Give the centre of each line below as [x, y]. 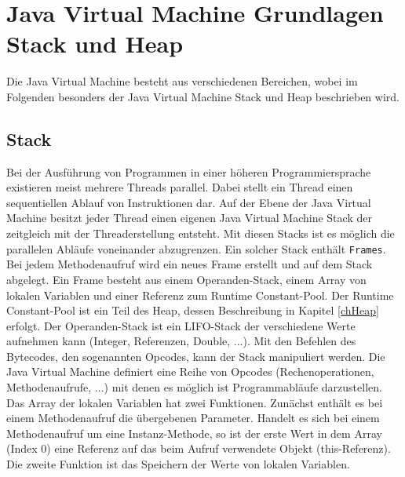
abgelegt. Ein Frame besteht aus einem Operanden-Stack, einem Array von [186, 279]
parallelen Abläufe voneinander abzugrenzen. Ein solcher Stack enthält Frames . [196, 248]
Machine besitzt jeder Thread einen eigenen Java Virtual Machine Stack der [189, 218]
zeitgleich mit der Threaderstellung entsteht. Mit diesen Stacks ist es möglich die [201, 233]
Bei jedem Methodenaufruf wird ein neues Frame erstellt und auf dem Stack [190, 264]
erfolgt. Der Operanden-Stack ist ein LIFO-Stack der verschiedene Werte [181, 325]
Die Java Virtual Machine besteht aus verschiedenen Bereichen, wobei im [182, 81]
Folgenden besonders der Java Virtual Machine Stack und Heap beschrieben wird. [203, 96]
